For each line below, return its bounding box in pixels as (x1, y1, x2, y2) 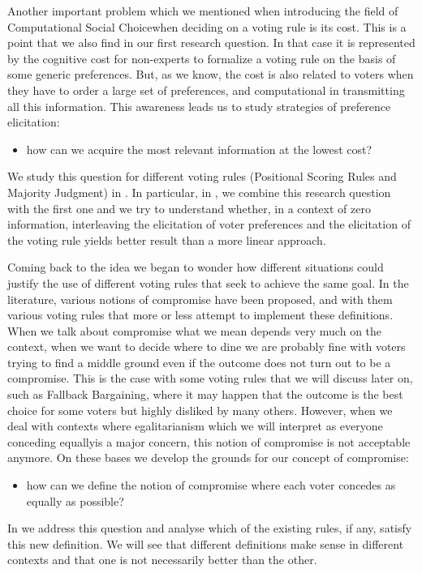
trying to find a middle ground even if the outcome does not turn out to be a (7, 353, 391, 370)
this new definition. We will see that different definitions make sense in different (7, 535, 404, 552)
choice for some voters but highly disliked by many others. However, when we (7, 401, 393, 418)
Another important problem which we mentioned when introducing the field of (7, 2, 398, 19)
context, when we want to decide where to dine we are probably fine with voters (7, 338, 406, 355)
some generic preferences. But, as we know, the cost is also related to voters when (7, 66, 414, 83)
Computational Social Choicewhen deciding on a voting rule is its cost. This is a (7, 18, 407, 35)
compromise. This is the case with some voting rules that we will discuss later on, (7, 370, 413, 387)
